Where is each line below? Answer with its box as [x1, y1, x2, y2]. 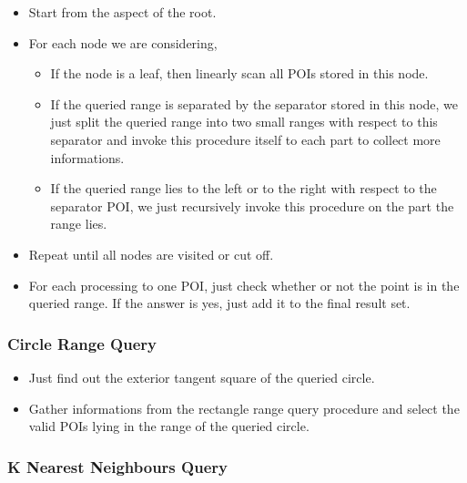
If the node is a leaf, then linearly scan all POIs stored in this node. [50, 64, 429, 83]
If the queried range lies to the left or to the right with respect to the [50, 179, 437, 198]
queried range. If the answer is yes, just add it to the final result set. [28, 293, 411, 313]
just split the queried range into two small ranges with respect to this [50, 112, 438, 131]
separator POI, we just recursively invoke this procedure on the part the [50, 196, 454, 215]
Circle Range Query [7, 332, 157, 355]
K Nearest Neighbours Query [7, 455, 228, 478]
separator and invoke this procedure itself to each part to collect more [50, 129, 441, 149]
